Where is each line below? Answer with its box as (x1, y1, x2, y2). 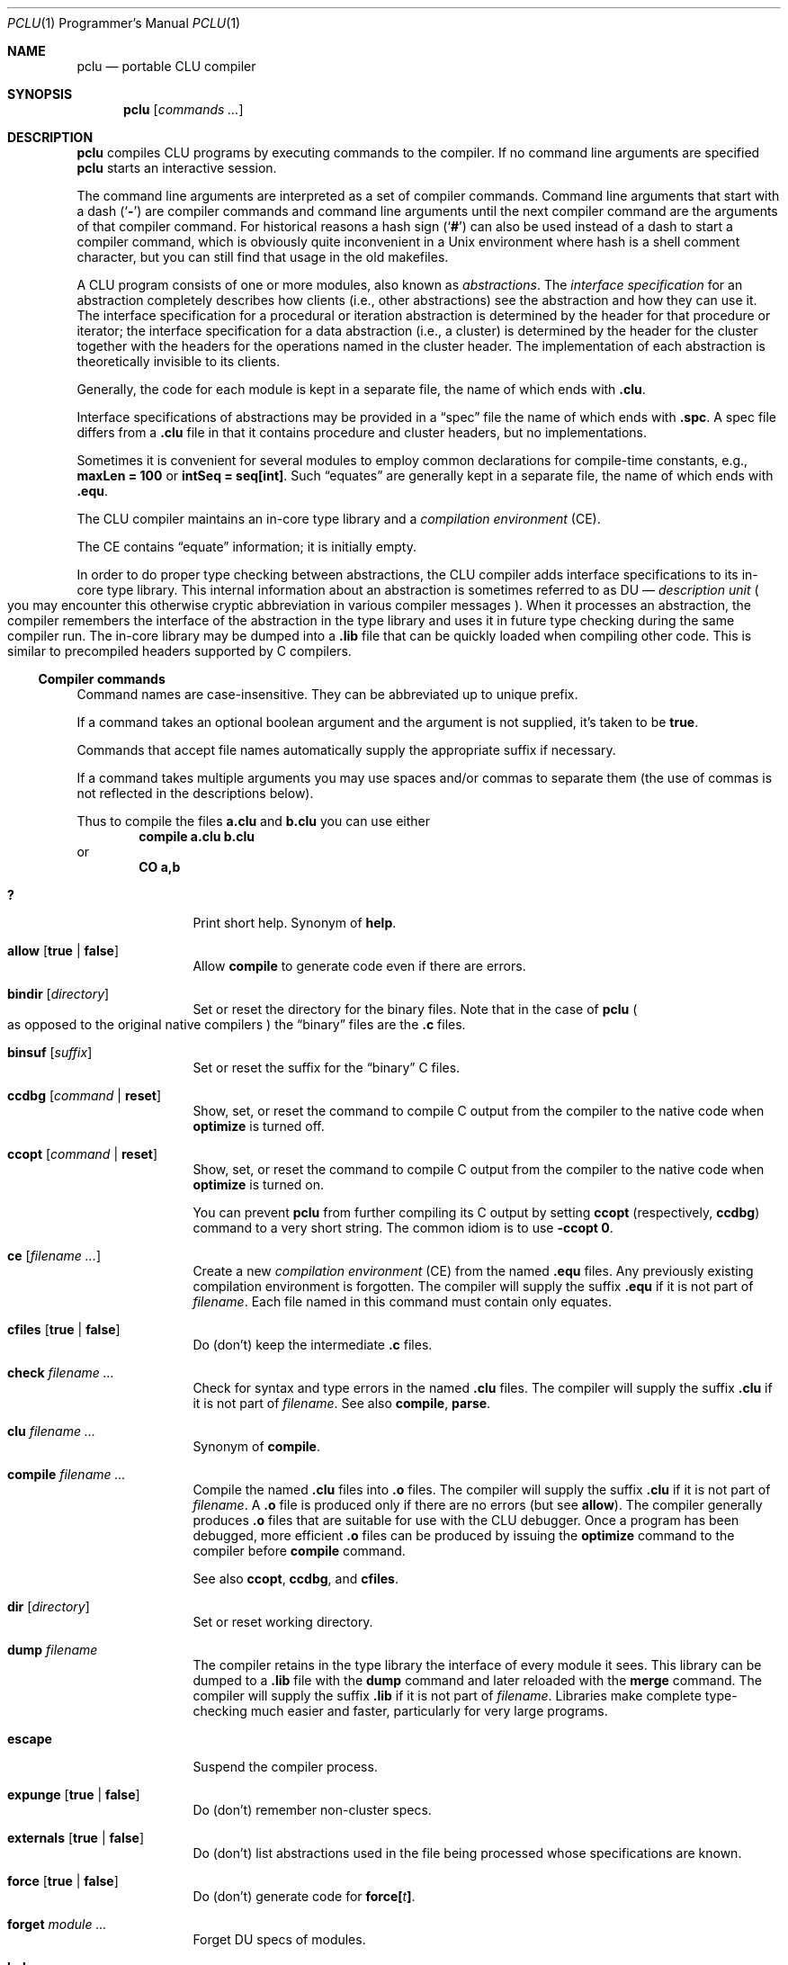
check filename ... (7, 1365, 114, 1380)
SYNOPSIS (7, 86, 73, 102)
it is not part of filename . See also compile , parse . (193, 1395, 491, 1411)
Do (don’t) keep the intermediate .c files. (193, 1337, 433, 1352)
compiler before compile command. (193, 1543, 406, 1558)
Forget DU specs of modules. (193, 1932, 366, 1947)
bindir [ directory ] (7, 986, 110, 1001)
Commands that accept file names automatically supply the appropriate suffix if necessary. (76, 742, 616, 758)
